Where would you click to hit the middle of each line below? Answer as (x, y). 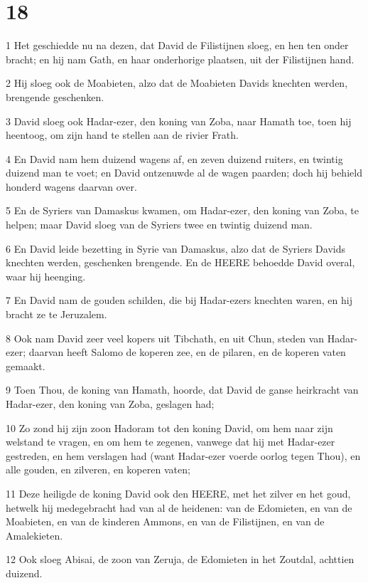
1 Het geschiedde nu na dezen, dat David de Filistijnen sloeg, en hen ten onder (177, 45)
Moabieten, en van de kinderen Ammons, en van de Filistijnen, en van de (165, 521)
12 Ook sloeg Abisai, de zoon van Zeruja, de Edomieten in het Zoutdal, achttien (180, 559)
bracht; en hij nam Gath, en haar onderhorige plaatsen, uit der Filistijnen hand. (180, 59)
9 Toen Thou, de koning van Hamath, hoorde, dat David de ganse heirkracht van (182, 390)
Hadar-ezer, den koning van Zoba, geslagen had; (110, 404)
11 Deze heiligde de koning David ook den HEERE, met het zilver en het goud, (178, 493)
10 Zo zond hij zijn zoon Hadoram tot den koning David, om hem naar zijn (169, 427)
